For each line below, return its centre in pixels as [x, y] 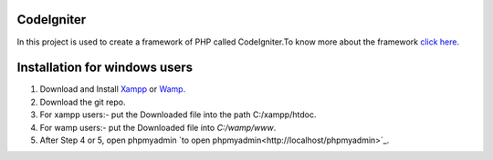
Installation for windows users [105, 68]
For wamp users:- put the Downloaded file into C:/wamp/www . [158, 127]
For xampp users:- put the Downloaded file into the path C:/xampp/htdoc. [178, 115]
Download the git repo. [83, 102]
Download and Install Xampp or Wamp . [113, 89]
